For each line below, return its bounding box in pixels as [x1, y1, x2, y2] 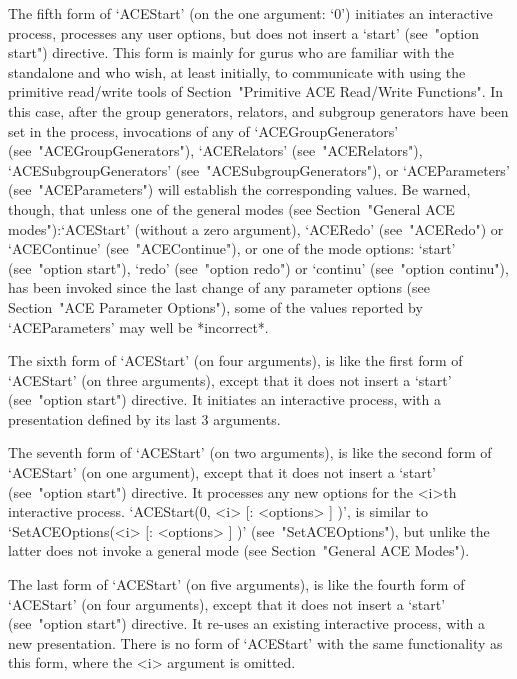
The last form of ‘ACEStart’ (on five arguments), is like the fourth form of [8, 574, 465, 595]
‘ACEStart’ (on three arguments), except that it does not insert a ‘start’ [8, 369, 452, 390]
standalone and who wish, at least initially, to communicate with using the [8, 61, 466, 82]
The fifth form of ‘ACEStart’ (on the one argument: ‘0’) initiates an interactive [8, 3, 493, 23]
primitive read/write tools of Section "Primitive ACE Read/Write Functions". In [8, 81, 504, 102]
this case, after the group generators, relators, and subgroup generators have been [8, 100, 509, 121]
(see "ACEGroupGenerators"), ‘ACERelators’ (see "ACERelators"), [8, 140, 423, 161]
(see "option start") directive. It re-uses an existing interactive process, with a [8, 613, 486, 634]
